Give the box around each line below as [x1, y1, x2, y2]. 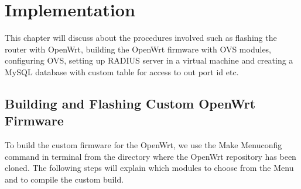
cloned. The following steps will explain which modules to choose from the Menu [5, 162, 294, 174]
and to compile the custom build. [5, 173, 124, 185]
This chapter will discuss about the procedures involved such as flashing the [5, 32, 277, 44]
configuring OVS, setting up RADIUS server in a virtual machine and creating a [5, 54, 293, 66]
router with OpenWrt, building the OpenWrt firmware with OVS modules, [5, 43, 272, 55]
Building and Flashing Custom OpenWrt [5, 94, 256, 112]
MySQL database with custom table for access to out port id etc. [5, 65, 239, 78]
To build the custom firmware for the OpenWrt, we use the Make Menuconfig [5, 139, 282, 151]
